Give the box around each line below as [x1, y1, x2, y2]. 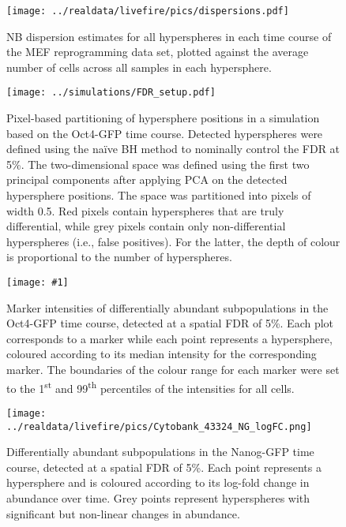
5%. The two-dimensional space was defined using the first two [6, 155, 310, 172]
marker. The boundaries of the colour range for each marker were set [6, 361, 340, 378]
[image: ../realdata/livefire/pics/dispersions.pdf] [6, 6, 289, 17]
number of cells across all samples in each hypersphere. [6, 58, 272, 75]
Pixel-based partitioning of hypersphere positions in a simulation [6, 110, 320, 126]
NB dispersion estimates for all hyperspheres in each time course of [6, 28, 332, 44]
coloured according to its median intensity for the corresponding [6, 346, 317, 362]
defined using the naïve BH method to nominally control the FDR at [6, 140, 340, 157]
